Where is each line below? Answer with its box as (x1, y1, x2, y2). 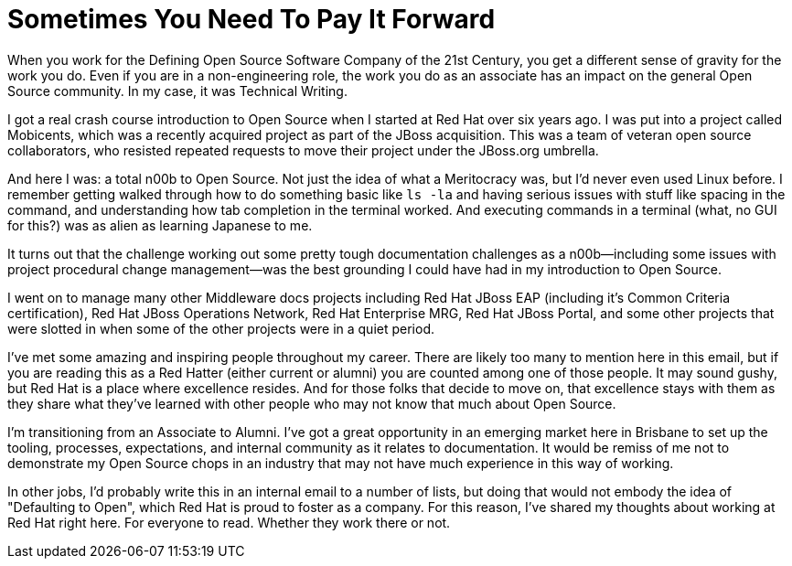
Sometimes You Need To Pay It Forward (7, 4, 496, 35)
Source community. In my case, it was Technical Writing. (7, 82, 348, 99)
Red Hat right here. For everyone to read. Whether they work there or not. (7, 514, 451, 530)
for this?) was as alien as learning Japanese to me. (7, 217, 313, 233)
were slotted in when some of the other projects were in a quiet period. (7, 320, 435, 336)
